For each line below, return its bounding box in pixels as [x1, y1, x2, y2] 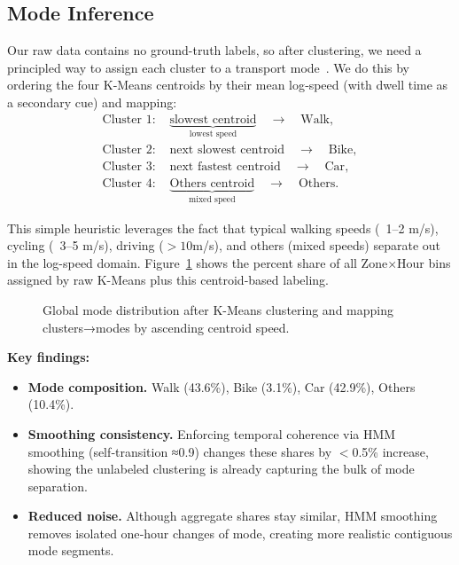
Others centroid [169, 177, 255, 191]
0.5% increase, [352, 442, 429, 460]
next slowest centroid [169, 144, 285, 157]
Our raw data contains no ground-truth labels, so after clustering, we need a [7, 41, 422, 59]
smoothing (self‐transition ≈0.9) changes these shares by [27, 442, 332, 460]
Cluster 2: [102, 144, 156, 157]
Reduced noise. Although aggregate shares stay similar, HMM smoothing [27, 506, 438, 525]
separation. [27, 476, 88, 495]
